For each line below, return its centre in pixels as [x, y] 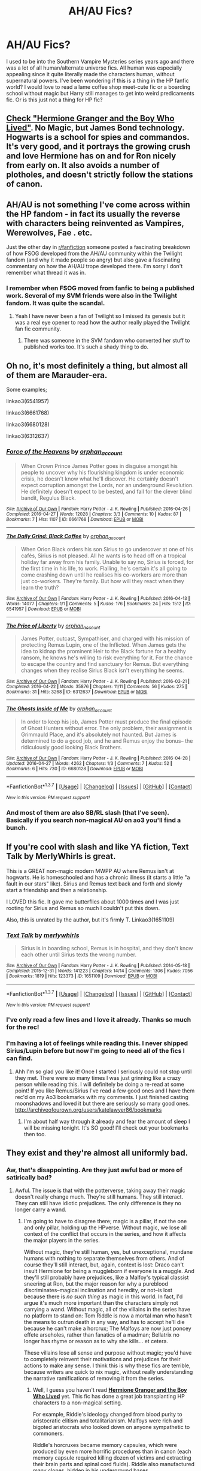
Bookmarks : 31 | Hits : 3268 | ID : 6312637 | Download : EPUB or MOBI [77, 692]
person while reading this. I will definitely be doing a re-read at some [99, 1084]
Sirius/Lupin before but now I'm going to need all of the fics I [96, 1051]
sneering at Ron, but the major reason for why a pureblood [96, 1284]
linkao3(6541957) [28, 401]
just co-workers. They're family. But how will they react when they [102, 581]
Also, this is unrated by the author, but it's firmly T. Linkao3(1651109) [90, 920]
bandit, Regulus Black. [48, 498]
